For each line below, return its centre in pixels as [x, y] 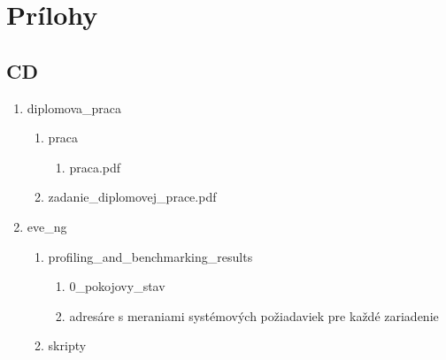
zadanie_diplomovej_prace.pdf [132, 197]
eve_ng [47, 226]
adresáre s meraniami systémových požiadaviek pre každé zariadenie [254, 315]
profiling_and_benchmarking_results [150, 256]
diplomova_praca [74, 107]
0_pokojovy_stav [117, 286]
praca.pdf [95, 167]
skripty [67, 345]
